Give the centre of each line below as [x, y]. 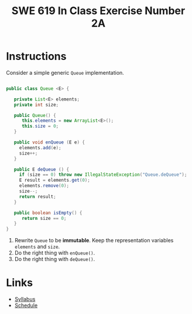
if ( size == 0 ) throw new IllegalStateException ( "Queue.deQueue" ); [103, 175]
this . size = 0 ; [40, 126]
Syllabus [25, 299]
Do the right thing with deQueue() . [55, 259]
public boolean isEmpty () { [48, 213]
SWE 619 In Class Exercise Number [98, 11]
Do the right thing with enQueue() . [55, 253]
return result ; [38, 196]
